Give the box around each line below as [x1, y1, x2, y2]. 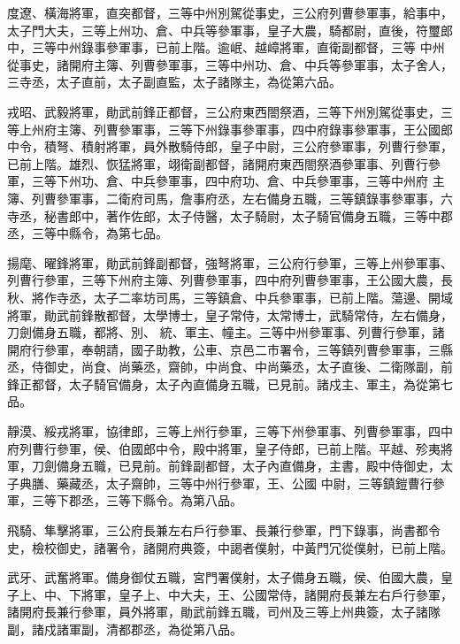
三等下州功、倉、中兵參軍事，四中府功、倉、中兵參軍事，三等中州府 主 [31, 172, 445, 190]
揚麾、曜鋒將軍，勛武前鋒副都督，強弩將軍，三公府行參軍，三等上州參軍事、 [7, 253, 453, 272]
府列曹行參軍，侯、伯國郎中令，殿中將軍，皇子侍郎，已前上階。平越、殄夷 [7, 439, 441, 457]
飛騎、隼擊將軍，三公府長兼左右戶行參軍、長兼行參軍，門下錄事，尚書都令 [7, 521, 441, 540]
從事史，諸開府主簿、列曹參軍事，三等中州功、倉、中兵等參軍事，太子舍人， [7, 55, 453, 73]
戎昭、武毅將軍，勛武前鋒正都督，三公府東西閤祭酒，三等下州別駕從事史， [7, 102, 441, 120]
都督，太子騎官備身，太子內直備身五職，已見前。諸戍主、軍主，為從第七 [31, 374, 453, 393]
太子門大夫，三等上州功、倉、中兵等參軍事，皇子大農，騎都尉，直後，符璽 [7, 20, 441, 39]
